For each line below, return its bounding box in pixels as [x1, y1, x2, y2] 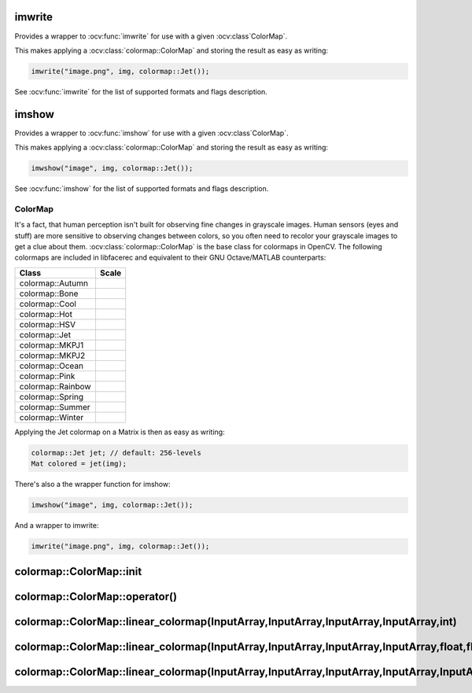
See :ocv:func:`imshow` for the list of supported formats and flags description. [14, 184, 269, 194]
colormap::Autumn [19, 278, 88, 289]
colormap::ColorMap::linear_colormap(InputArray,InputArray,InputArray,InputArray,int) [14, 614, 457, 628]
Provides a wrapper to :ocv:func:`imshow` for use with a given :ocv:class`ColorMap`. [14, 128, 289, 138]
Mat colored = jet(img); [31, 459, 127, 468]
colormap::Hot [19, 308, 72, 319]
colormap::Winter [19, 411, 84, 422]
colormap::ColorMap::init [14, 565, 142, 578]
